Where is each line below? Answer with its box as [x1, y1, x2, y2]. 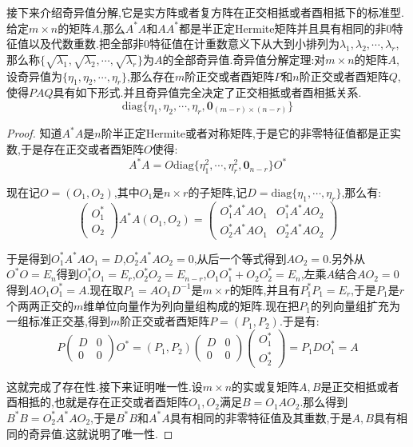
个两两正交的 [6, 297, 73, 313]
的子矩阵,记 [188, 183, 248, 200]
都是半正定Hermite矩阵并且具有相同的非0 [179, 19, 392, 36]
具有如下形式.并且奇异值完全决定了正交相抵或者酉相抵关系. [53, 84, 362, 101]
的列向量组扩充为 [310, 297, 400, 313]
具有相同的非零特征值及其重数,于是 [169, 409, 352, 425]
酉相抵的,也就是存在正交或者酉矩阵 [6, 393, 189, 410]
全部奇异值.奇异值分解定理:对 [173, 50, 326, 67]
